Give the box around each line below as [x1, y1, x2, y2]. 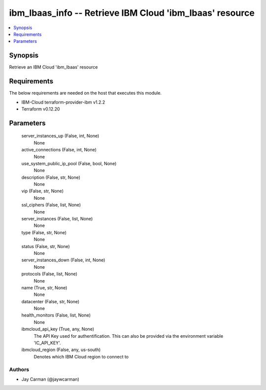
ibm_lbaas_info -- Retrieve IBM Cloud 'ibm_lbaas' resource [9, 7, 255, 18]
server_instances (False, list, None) [21, 216, 93, 222]
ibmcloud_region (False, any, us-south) [21, 347, 101, 353]
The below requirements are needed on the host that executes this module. [9, 90, 162, 96]
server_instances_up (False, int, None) [21, 133, 100, 139]
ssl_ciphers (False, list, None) [21, 202, 81, 208]
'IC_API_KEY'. [33, 340, 61, 346]
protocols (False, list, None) [21, 271, 77, 277]
